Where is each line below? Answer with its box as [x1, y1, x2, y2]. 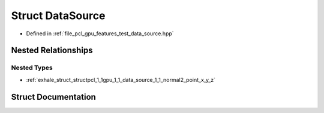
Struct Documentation [11, 91, 96, 102]
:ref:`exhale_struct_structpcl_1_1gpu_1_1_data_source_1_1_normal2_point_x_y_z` [26, 76, 216, 83]
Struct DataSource [11, 9, 106, 22]
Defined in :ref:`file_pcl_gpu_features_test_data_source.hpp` [26, 30, 174, 37]
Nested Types [11, 63, 53, 72]
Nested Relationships [11, 45, 93, 56]
